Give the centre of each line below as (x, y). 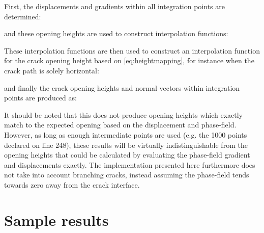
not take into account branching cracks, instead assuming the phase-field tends (127, 175)
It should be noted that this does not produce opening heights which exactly (123, 114)
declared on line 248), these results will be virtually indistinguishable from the (126, 145)
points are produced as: (40, 98)
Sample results (56, 219)
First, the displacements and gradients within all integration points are (114, 6)
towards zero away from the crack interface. (72, 184)
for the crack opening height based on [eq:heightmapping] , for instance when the (129, 60)
